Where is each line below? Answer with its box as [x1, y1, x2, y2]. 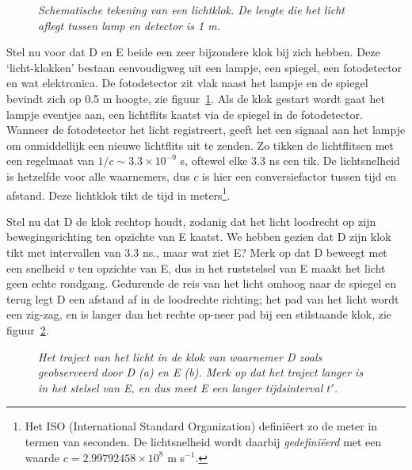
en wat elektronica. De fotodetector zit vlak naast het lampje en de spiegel [6, 75, 368, 91]
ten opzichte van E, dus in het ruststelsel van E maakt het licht [78, 259, 386, 276]
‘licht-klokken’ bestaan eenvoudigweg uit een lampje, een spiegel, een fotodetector [6, 59, 402, 75]
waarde [25, 449, 60, 465]
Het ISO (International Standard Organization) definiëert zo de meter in [25, 418, 378, 434]
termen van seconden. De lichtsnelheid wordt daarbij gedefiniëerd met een [25, 433, 382, 449]
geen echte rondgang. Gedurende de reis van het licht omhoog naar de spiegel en [6, 275, 396, 292]
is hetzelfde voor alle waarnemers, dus [6, 167, 190, 184]
